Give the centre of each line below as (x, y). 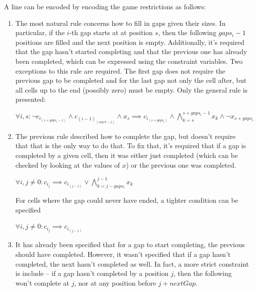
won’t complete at (42, 282)
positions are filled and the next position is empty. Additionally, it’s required (130, 42)
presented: (30, 99)
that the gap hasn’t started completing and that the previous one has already (131, 51)
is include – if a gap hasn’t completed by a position (92, 273)
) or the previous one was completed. (181, 165)
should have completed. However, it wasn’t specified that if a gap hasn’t (123, 254)
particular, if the (40, 32)
